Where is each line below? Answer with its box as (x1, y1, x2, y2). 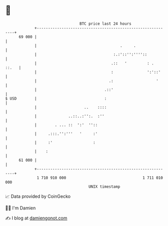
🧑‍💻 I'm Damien (5, 205, 36, 211)
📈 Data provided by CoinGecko (5, 193, 71, 199)
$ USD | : (5, 96, 107, 101)
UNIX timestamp (88, 184, 121, 189)
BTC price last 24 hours (79, 21, 132, 26)
